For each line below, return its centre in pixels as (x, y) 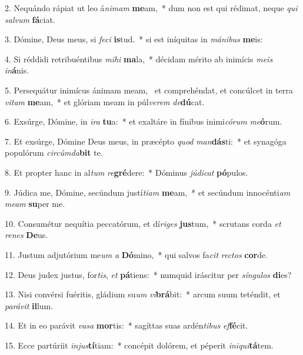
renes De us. (26, 235)
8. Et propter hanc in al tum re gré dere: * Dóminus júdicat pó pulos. (126, 172)
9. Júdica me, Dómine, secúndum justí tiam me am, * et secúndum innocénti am (148, 192)
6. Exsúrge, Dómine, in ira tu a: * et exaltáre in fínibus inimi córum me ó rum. (144, 121)
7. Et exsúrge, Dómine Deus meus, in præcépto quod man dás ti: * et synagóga (146, 141)
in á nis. (17, 70)
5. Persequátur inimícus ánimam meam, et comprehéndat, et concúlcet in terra (149, 90)
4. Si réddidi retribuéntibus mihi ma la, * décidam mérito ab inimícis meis (139, 58)
